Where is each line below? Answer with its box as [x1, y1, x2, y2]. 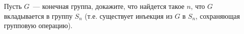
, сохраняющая [195, 10, 240, 21]
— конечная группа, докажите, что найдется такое [33, 1, 185, 11]
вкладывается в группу [4, 10, 73, 21]
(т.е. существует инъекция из [85, 10, 173, 21]
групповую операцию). [4, 20, 73, 31]
